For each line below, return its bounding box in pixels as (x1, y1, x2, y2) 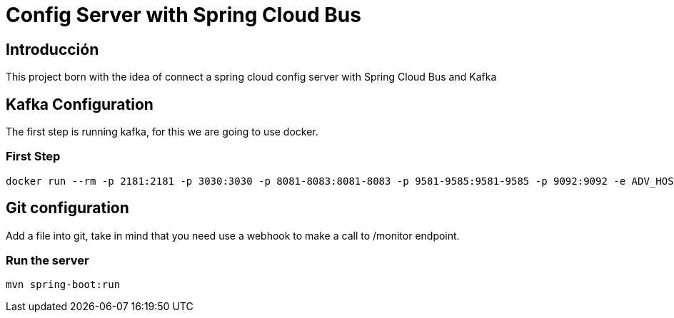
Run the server (6, 252, 89, 267)
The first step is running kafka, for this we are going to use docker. (6, 125, 318, 138)
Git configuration (6, 199, 129, 217)
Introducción (6, 40, 99, 58)
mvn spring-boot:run (6, 279, 121, 291)
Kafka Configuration (6, 95, 154, 113)
